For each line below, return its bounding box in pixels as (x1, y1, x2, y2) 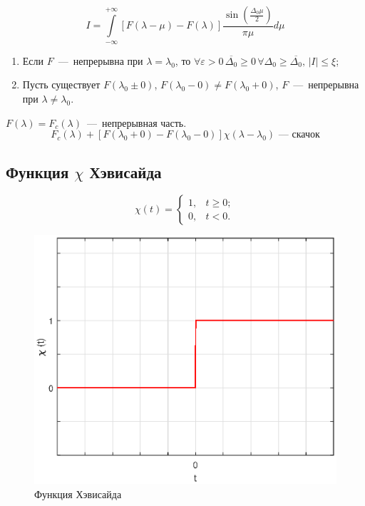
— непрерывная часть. (86, 115, 187, 130)
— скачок (278, 130, 320, 140)
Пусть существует (22, 77, 101, 92)
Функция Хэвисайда (34, 486, 122, 501)
